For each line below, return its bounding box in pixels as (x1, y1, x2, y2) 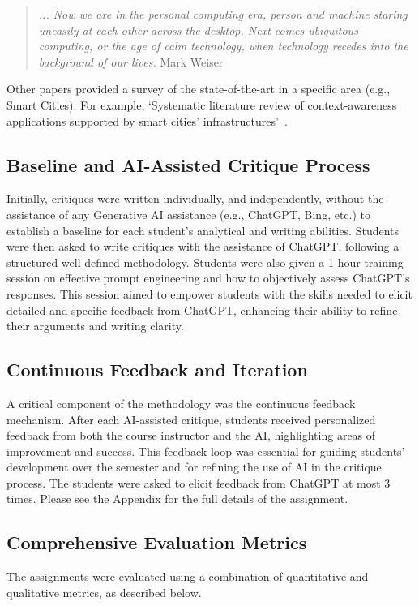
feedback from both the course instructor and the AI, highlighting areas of (6, 427, 376, 444)
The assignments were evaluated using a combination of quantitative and (6, 568, 369, 585)
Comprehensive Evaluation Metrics (6, 530, 307, 555)
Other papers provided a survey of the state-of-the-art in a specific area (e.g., (6, 80, 391, 97)
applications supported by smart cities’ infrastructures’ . (6, 112, 288, 129)
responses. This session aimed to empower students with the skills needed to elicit (6, 285, 413, 302)
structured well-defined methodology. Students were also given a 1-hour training (6, 253, 404, 270)
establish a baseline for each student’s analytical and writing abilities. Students (6, 221, 400, 239)
